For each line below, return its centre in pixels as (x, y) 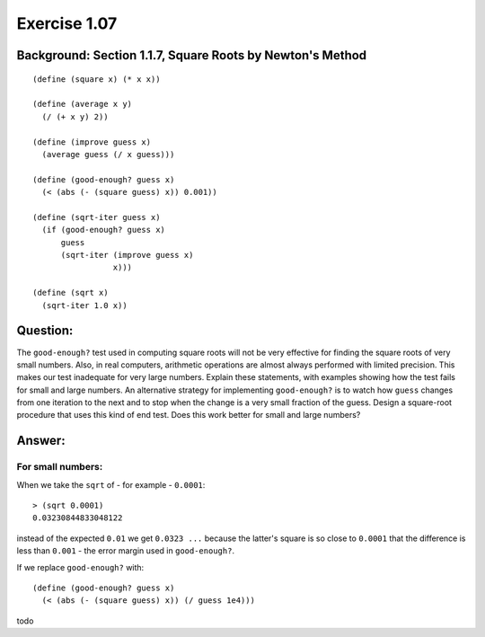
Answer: (41, 441)
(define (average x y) (83, 104)
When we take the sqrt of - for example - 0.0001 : (111, 484)
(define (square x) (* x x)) (97, 79)
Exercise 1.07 (67, 23)
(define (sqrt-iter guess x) (97, 217)
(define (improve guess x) (92, 142)
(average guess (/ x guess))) (108, 154)
